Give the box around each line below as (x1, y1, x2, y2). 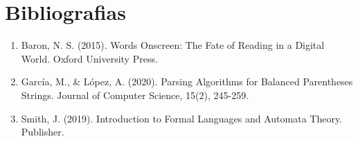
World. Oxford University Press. (21, 51, 158, 65)
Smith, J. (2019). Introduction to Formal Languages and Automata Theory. (21, 111, 343, 125)
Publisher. (21, 124, 64, 139)
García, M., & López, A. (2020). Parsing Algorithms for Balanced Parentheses (21, 74, 353, 89)
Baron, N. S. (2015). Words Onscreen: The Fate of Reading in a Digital (21, 38, 325, 52)
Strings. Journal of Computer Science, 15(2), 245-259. (21, 87, 249, 102)
